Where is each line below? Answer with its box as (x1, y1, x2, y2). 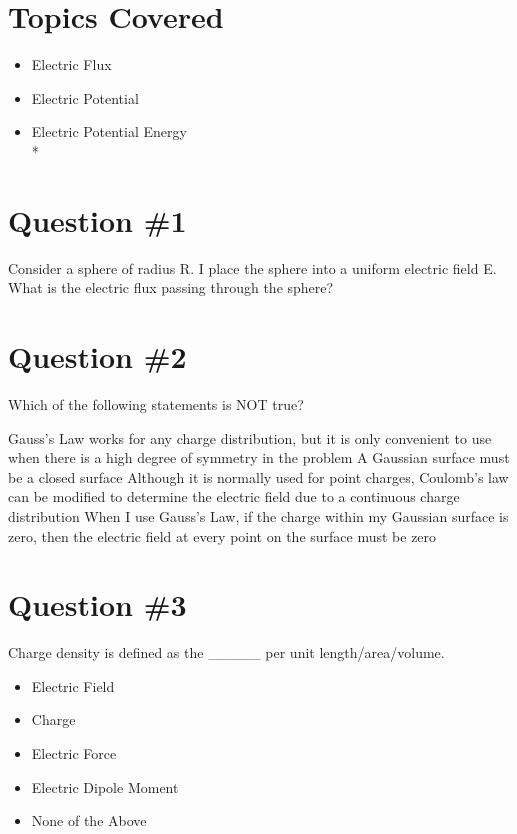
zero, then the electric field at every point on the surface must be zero (8, 525, 437, 546)
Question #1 (8, 199, 187, 240)
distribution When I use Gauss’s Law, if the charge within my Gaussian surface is (8, 505, 509, 526)
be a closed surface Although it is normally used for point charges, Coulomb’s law (8, 466, 509, 487)
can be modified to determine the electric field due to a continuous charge (8, 486, 460, 507)
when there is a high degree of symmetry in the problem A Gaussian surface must (8, 447, 510, 468)
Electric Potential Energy (31, 121, 187, 142)
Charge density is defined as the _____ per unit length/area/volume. (8, 642, 445, 663)
